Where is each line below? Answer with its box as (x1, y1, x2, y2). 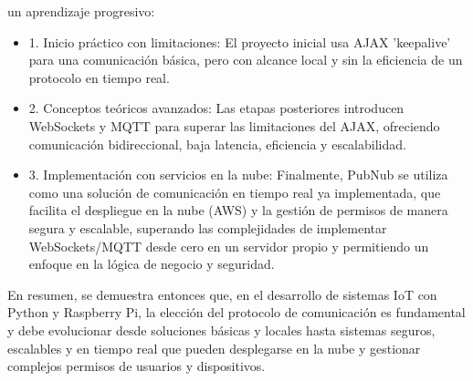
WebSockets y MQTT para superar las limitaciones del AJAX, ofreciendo (28, 116, 440, 135)
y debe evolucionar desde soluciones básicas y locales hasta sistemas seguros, (7, 320, 436, 339)
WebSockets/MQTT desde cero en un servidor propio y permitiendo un (28, 236, 429, 255)
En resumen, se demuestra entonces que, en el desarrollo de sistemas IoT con (7, 284, 437, 304)
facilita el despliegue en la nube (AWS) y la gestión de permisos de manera (28, 201, 448, 220)
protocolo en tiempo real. (28, 67, 170, 87)
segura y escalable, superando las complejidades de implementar (28, 218, 387, 237)
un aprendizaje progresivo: (7, 2, 155, 20)
